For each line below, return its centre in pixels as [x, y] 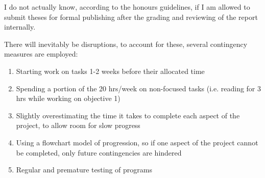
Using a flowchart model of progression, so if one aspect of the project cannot [137, 142]
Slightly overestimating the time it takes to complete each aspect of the [128, 115]
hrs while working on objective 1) [68, 98]
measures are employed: [41, 54]
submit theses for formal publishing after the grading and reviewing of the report [131, 17]
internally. [20, 27]
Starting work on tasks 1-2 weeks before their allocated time [110, 71]
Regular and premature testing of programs [84, 170]
